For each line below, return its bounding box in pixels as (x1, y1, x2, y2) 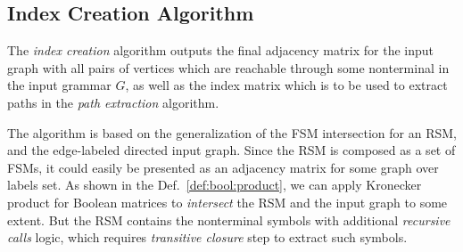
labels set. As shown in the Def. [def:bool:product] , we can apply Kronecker (7, 175, 422, 194)
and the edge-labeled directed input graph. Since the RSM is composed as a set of (7, 141, 456, 159)
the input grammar (7, 76, 112, 94)
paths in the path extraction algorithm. (7, 93, 219, 111)
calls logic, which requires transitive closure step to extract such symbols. (7, 228, 408, 247)
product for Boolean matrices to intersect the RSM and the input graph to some (7, 192, 448, 211)
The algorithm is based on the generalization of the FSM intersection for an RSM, (7, 123, 458, 142)
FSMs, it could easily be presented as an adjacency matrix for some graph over (7, 158, 439, 176)
